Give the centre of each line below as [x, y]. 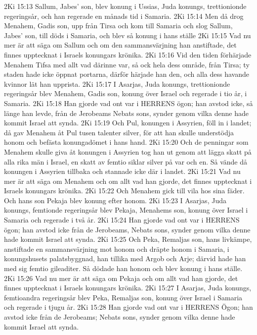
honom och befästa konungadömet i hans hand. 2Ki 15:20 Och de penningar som [126, 142]
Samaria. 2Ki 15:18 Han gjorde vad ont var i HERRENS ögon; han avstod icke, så [128, 103]
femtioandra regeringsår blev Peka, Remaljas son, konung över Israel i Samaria [123, 297]
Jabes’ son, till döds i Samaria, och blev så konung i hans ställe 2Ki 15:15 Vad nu [128, 35]
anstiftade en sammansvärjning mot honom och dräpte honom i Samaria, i [117, 249]
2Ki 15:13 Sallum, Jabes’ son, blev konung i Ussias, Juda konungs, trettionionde [125, 6]
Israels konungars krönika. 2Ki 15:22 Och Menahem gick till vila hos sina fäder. [124, 191]
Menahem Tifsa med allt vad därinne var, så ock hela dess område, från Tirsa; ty [127, 64]
